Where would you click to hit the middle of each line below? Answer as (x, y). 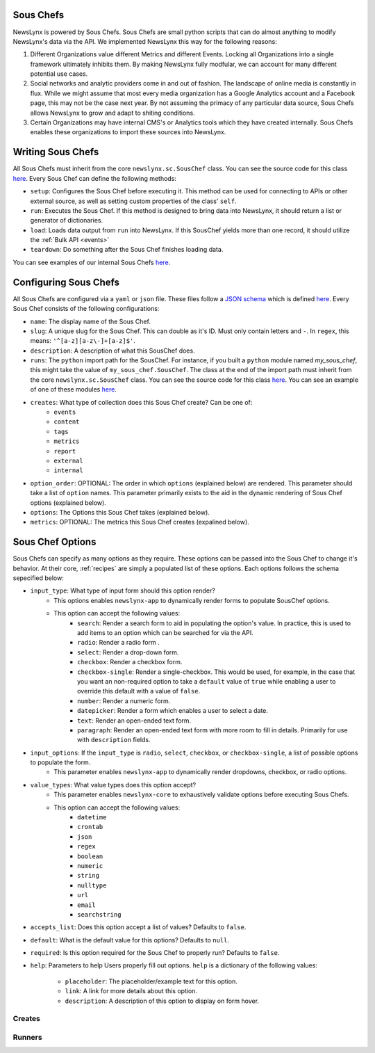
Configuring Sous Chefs (66, 282)
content (67, 422)
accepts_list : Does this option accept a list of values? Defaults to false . (138, 927)
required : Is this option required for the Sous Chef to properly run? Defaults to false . (155, 953)
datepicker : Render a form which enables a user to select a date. (173, 711)
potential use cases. (59, 74)
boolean (90, 856)
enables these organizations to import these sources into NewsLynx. (128, 132)
